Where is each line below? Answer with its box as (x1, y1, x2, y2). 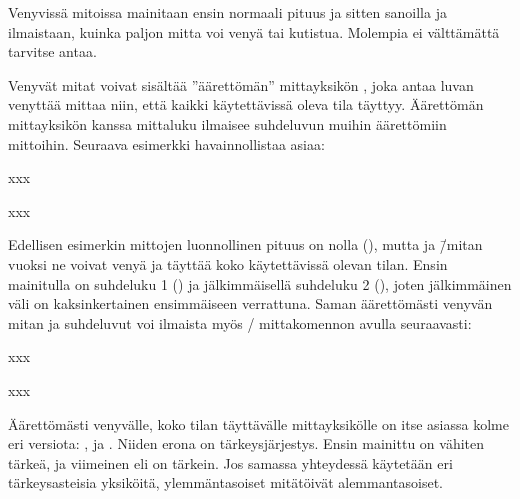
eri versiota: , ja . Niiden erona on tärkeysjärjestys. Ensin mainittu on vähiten (8, 433, 485, 454)
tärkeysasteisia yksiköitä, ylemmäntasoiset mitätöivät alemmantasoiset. (8, 472, 443, 493)
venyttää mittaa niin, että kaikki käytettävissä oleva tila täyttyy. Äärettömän (8, 94, 484, 115)
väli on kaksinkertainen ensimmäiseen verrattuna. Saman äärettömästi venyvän (8, 293, 493, 314)
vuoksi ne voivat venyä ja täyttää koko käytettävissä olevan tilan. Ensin (8, 253, 448, 274)
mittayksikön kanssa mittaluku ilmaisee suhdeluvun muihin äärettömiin (8, 113, 447, 134)
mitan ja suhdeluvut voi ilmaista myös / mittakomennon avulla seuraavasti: (8, 312, 472, 333)
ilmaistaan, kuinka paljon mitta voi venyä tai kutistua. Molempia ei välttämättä (8, 21, 500, 42)
